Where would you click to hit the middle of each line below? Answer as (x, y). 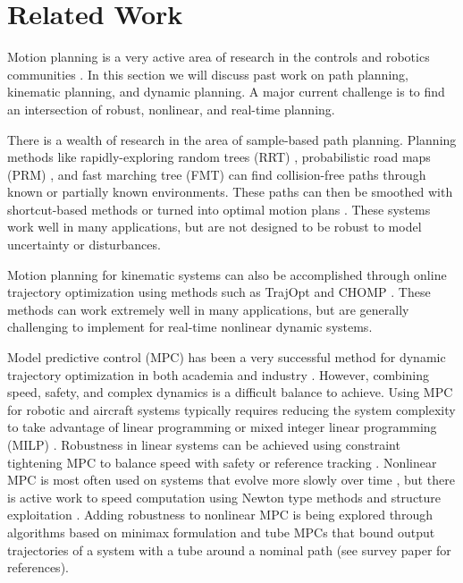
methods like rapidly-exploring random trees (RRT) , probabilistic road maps (219, 157)
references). (38, 567)
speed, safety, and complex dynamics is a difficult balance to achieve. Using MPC (230, 392)
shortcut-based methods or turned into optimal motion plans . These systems (219, 209)
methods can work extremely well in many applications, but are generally (208, 309)
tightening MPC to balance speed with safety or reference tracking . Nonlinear (222, 462)
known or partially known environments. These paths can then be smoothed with (230, 192)
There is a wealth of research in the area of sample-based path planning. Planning (232, 139)
